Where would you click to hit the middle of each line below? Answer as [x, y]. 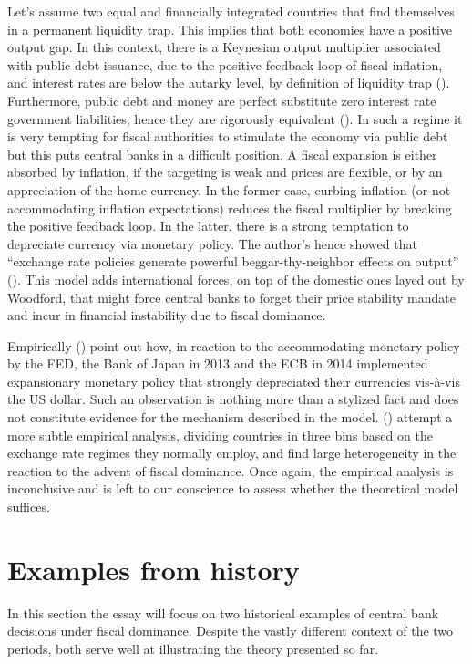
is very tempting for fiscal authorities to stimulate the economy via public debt [228, 136]
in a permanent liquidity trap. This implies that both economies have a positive [230, 29]
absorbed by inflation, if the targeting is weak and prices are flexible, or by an [225, 172]
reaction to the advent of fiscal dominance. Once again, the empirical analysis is [231, 470]
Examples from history [154, 569]
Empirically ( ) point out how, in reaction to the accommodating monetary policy [234, 345]
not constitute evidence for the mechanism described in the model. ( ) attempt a [230, 417]
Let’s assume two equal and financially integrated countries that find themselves [231, 11]
